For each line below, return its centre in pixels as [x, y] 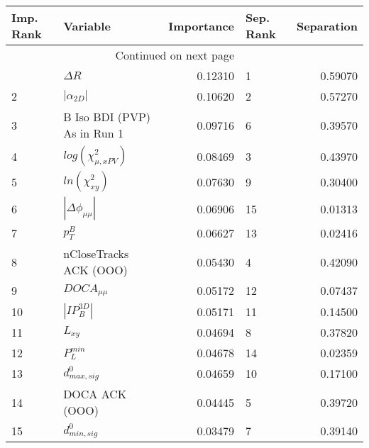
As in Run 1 [93, 133]
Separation [327, 26]
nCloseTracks [96, 253]
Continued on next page [175, 55]
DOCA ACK [95, 394]
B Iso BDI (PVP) [107, 117]
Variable [87, 26]
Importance [201, 26]
